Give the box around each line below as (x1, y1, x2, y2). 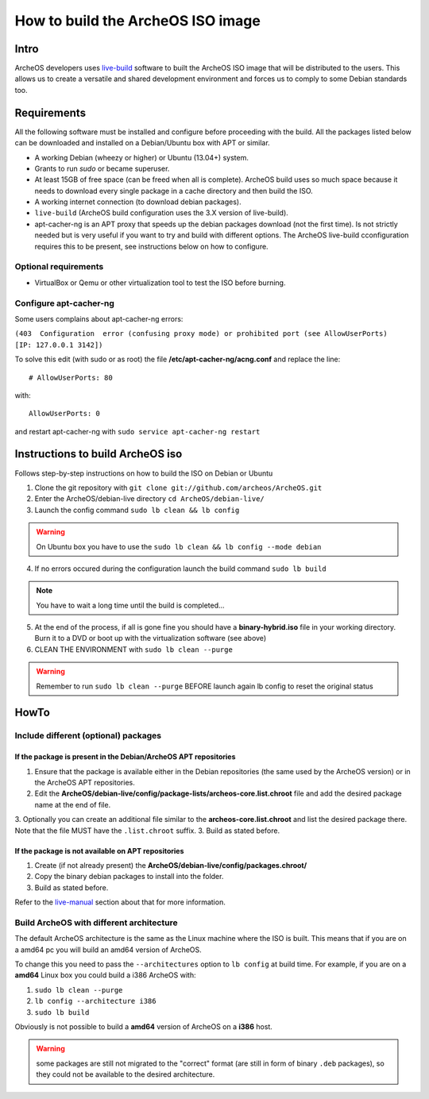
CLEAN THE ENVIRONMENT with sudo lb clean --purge (34, 644, 234, 654)
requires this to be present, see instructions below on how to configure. (34, 241, 269, 251)
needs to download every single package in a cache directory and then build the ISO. (34, 186, 313, 195)
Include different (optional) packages (14, 731, 162, 742)
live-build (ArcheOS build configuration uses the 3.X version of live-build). (34, 208, 289, 218)
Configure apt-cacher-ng (14, 298, 115, 309)
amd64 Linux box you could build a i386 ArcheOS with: (14, 970, 196, 980)
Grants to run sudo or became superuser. (34, 164, 170, 173)
